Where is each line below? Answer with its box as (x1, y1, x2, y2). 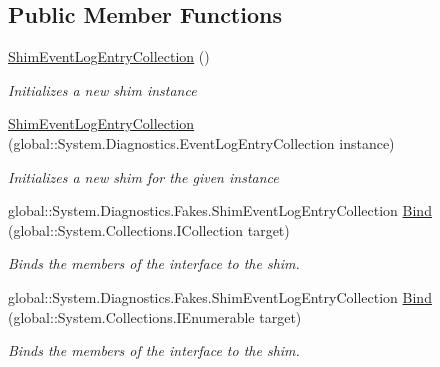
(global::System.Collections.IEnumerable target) (8, 306, 302, 327)
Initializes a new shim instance (8, 79, 197, 100)
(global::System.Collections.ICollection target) (8, 219, 290, 240)
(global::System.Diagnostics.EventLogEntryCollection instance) (8, 132, 395, 153)
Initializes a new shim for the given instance (8, 166, 279, 187)
